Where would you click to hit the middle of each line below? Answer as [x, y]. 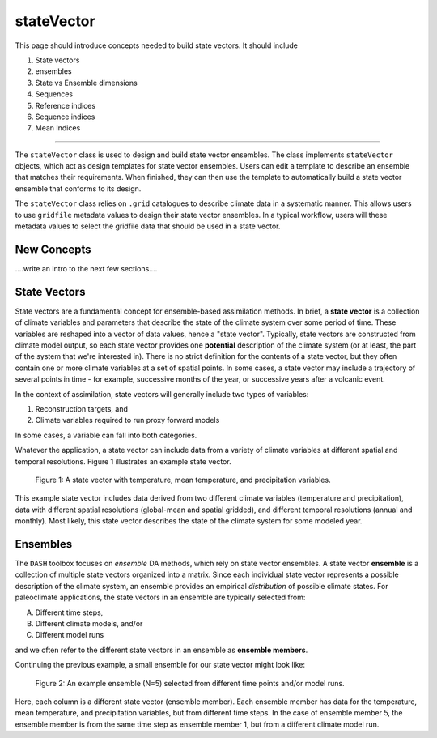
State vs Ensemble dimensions [86, 83]
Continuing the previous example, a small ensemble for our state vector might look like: [160, 665]
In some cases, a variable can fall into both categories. [106, 435]
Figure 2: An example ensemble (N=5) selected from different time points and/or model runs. [190, 683]
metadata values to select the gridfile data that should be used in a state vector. [148, 226]
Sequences [54, 94]
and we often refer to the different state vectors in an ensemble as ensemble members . [161, 650]
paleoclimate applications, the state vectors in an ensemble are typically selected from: [160, 597]
